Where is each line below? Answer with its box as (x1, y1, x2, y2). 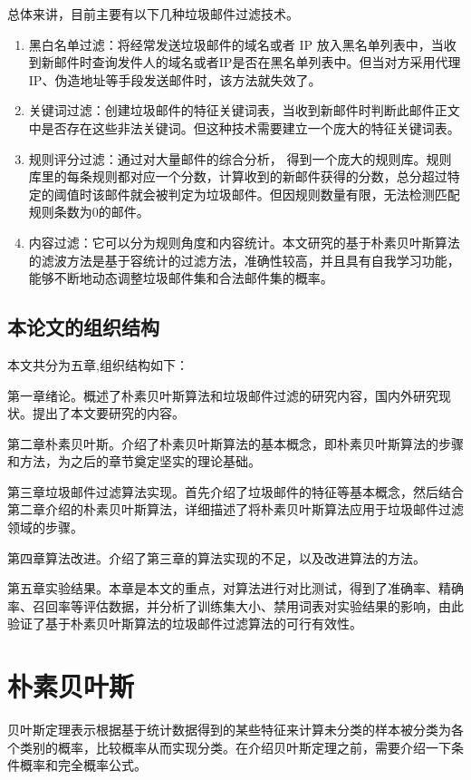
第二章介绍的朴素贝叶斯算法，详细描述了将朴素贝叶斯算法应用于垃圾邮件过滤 (7, 500, 464, 519)
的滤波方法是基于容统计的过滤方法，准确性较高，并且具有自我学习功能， (28, 250, 460, 269)
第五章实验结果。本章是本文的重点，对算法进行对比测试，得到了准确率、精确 (7, 579, 464, 598)
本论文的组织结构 (7, 313, 159, 341)
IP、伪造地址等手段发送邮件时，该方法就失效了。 (28, 70, 322, 89)
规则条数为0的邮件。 (28, 202, 149, 221)
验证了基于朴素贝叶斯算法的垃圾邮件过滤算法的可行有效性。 (7, 614, 362, 633)
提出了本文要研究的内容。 (32, 404, 185, 423)
